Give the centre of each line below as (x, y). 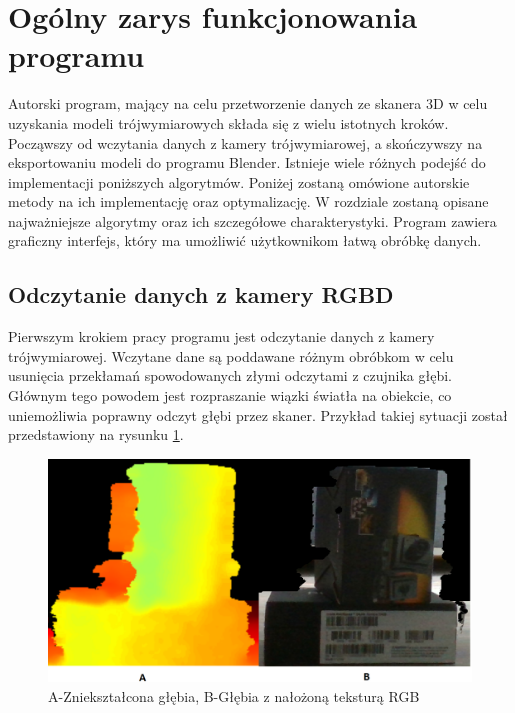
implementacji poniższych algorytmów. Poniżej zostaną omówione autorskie (239, 181)
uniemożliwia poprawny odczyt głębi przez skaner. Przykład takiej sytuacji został (258, 414)
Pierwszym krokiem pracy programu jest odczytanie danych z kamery (221, 336)
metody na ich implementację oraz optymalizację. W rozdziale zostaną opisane (248, 201)
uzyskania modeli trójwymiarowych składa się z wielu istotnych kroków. (228, 122)
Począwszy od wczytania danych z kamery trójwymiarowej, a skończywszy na (245, 142)
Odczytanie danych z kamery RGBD (201, 294)
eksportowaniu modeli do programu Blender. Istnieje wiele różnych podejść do (247, 162)
